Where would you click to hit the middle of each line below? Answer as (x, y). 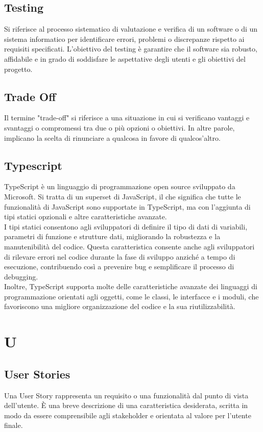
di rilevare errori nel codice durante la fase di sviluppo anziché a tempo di (120, 256)
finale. (14, 425)
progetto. (18, 69)
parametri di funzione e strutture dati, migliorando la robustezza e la (112, 236)
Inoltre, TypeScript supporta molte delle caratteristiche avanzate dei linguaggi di (131, 286)
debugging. (21, 276)
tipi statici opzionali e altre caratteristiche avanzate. (86, 217)
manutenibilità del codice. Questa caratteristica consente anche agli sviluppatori (129, 246)
